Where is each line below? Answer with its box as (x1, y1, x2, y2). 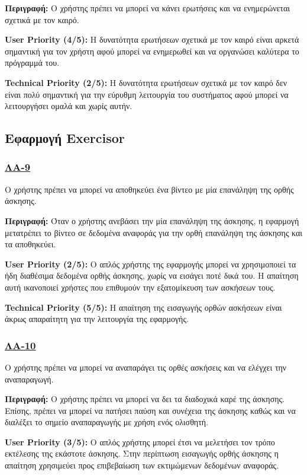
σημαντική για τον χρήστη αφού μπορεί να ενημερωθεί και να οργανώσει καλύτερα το (5, 44, 299, 57)
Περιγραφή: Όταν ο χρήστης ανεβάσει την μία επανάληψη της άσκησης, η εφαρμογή (5, 214, 299, 227)
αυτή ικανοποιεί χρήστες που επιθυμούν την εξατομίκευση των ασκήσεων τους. (5, 280, 276, 293)
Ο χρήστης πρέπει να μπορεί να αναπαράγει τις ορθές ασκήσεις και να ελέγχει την (5, 361, 287, 373)
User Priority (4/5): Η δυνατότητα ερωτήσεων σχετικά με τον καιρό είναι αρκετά (5, 33, 299, 46)
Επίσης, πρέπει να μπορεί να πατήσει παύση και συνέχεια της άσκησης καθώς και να (5, 404, 296, 416)
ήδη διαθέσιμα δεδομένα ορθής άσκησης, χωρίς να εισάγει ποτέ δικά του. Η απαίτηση (5, 269, 299, 282)
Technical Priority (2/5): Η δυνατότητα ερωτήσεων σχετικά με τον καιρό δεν (5, 76, 287, 88)
